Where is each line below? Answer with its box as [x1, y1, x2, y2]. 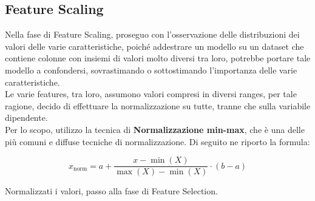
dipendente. [5, 111, 48, 124]
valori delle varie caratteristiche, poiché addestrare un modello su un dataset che [5, 39, 304, 52]
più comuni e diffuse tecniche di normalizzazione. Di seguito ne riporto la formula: [5, 135, 310, 148]
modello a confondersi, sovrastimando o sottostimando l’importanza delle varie [5, 63, 297, 76]
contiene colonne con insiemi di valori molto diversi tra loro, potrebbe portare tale [5, 52, 311, 64]
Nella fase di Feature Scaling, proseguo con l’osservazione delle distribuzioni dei [5, 28, 300, 41]
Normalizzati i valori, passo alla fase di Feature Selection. [5, 185, 218, 197]
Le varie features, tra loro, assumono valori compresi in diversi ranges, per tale [5, 87, 297, 100]
